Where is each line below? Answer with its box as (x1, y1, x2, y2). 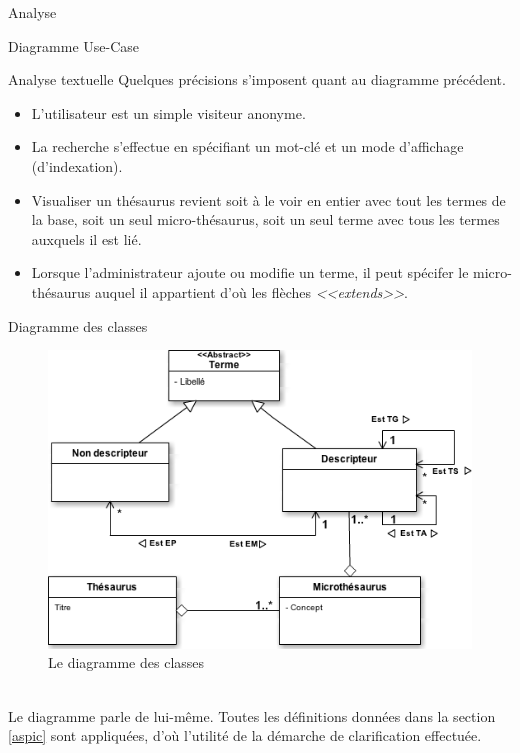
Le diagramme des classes (48, 652, 205, 673)
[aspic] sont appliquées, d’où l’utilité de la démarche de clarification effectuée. (8, 725, 482, 746)
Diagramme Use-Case (8, 35, 140, 56)
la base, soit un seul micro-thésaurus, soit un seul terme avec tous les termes (31, 209, 500, 230)
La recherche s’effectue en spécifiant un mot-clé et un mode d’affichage (31, 136, 464, 157)
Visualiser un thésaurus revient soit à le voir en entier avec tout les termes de (31, 189, 506, 210)
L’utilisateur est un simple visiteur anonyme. (31, 102, 306, 123)
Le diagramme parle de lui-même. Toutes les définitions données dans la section (8, 705, 496, 726)
